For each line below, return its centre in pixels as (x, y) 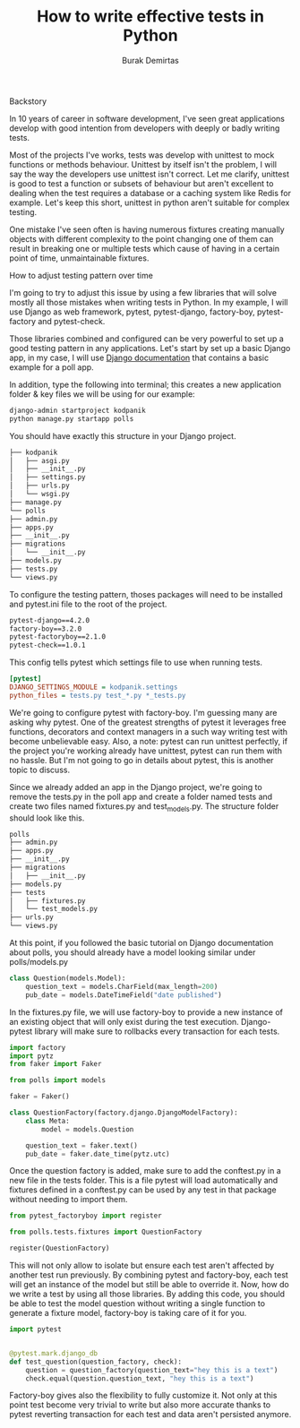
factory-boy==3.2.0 (46, 629)
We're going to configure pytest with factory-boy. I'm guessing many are (143, 712)
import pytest (36, 1329)
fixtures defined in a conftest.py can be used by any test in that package (143, 1190)
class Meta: (47, 1121)
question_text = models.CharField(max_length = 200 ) (122, 986)
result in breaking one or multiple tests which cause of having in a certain (145, 248)
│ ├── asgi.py (39, 460)
